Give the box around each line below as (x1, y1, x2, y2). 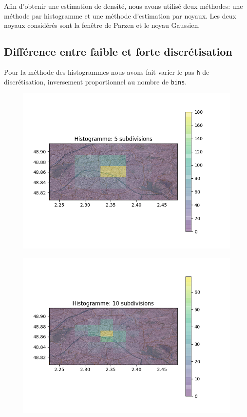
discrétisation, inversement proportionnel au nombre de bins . (4, 76, 187, 86)
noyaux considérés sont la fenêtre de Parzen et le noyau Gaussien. (4, 20, 200, 30)
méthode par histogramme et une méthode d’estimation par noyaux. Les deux (4, 10, 236, 21)
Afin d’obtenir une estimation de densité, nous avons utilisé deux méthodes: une (4, 1, 243, 11)
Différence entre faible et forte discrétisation (4, 44, 232, 59)
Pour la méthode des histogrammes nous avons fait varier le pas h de (4, 66, 209, 77)
